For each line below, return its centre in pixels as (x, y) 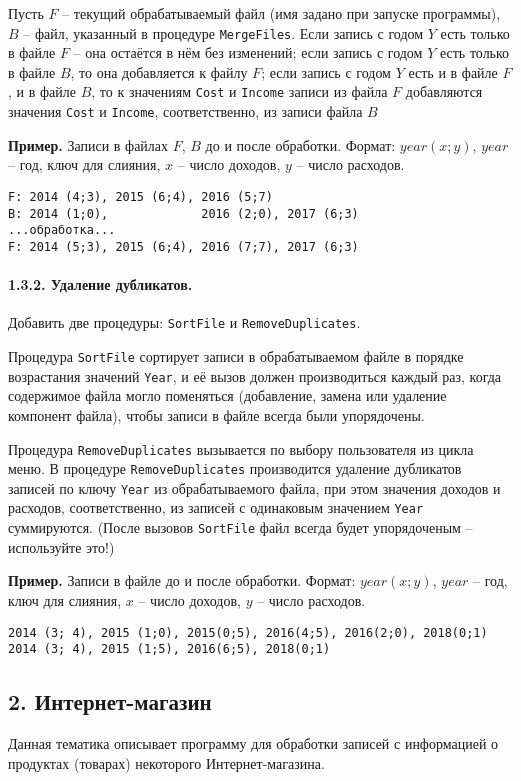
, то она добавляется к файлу (159, 71)
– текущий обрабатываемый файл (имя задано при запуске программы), (281, 13)
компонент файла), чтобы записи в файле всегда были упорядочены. (216, 414)
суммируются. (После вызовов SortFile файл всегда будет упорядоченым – (240, 527)
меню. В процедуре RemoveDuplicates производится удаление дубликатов (235, 468)
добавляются (444, 91)
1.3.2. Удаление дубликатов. (100, 284)
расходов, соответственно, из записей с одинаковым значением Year (216, 507)
